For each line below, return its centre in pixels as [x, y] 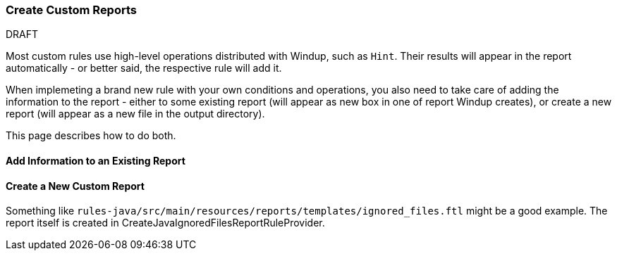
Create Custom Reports [71, 10]
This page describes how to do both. [91, 136]
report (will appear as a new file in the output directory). [135, 114]
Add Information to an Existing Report [96, 160]
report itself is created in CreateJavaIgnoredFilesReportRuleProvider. [165, 223]
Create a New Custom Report [75, 186]
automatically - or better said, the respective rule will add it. [144, 68]
